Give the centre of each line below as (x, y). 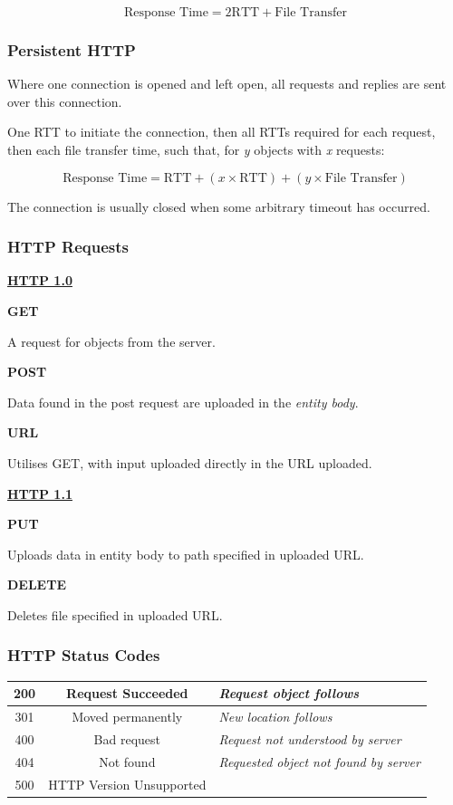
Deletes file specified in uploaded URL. (115, 614)
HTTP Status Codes (84, 655)
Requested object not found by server (319, 761)
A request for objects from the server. (111, 341)
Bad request (127, 738)
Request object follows (289, 693)
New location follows (275, 717)
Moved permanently (127, 717)
